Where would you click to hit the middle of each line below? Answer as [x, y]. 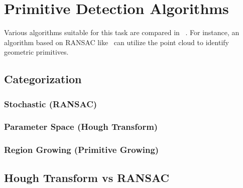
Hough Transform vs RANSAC [87, 177]
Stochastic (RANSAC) [51, 104]
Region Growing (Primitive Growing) [82, 150]
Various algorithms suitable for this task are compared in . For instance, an [122, 32]
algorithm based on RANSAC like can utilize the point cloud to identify [116, 42]
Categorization [43, 79]
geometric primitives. [36, 52]
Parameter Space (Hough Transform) [81, 127]
